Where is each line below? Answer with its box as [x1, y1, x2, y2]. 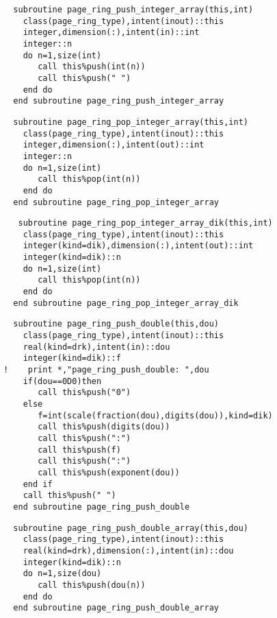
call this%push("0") [38, 388, 131, 398]
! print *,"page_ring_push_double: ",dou [3, 365, 209, 375]
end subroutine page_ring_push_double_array [13, 603, 219, 613]
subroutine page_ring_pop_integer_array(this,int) [13, 117, 248, 127]
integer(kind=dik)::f [23, 353, 121, 364]
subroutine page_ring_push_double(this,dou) [13, 319, 219, 329]
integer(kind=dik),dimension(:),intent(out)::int [23, 241, 254, 251]
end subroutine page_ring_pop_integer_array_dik [13, 298, 239, 308]
